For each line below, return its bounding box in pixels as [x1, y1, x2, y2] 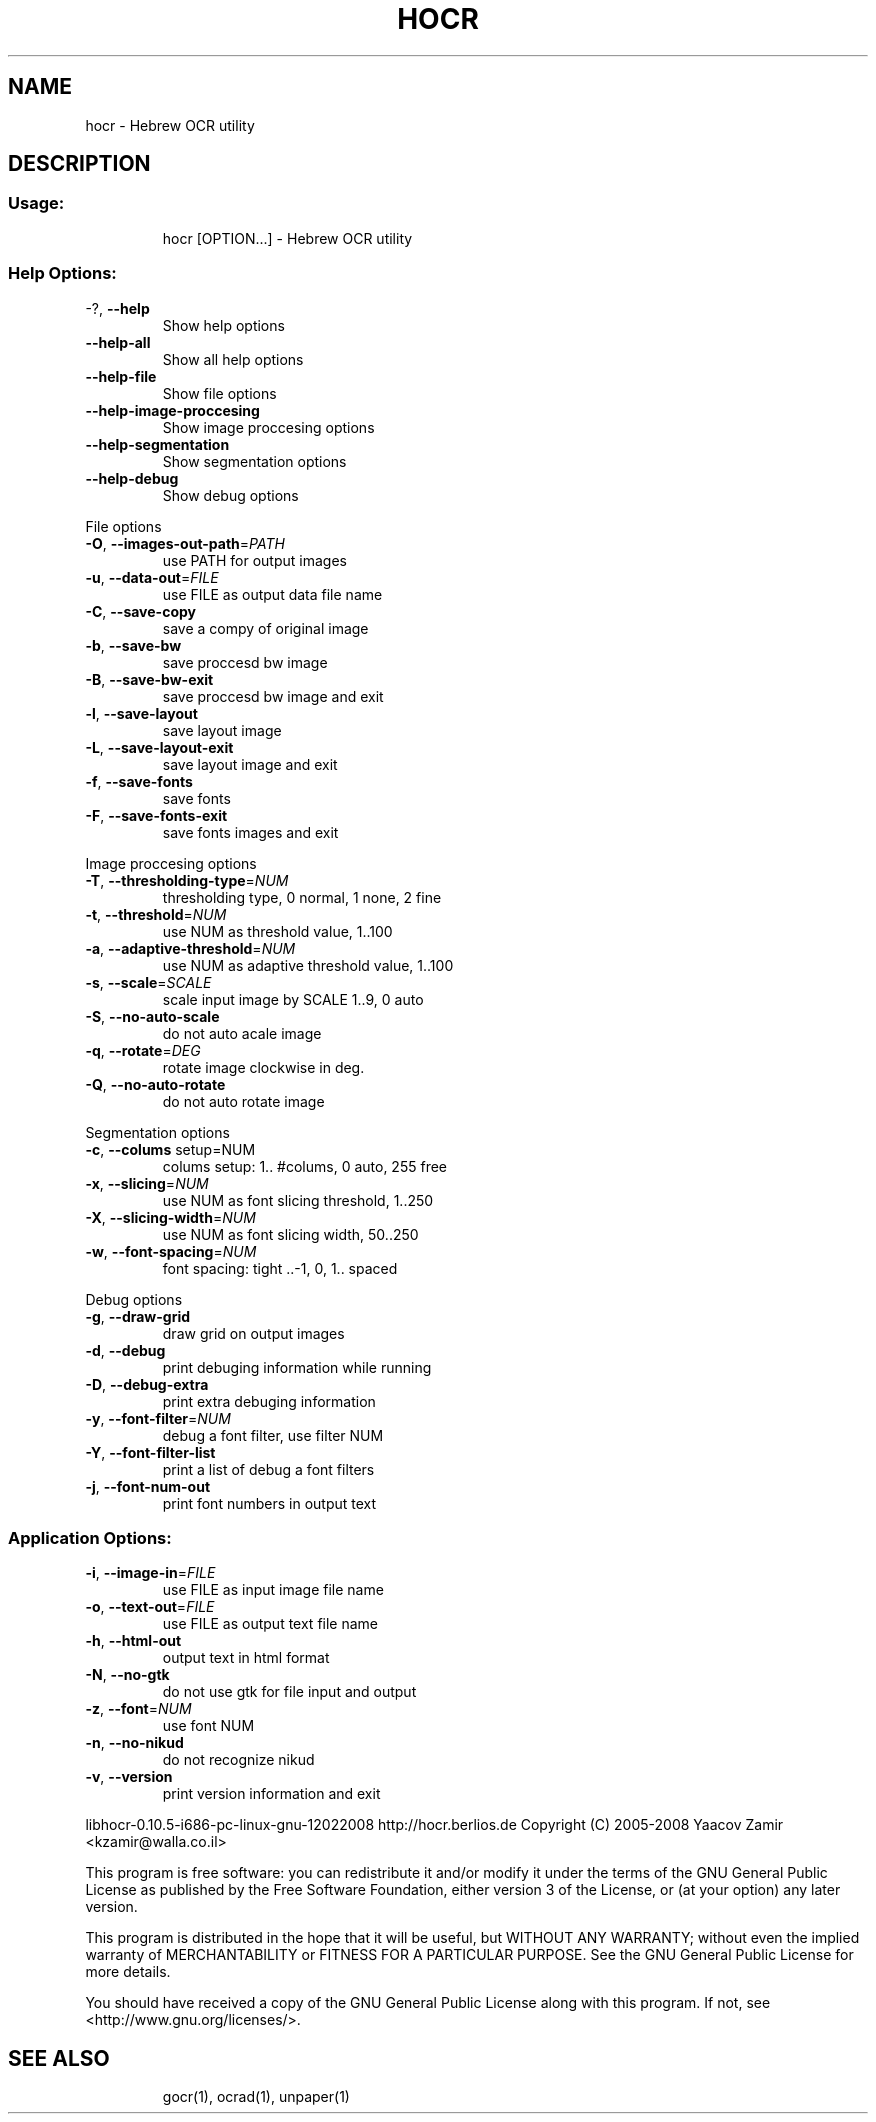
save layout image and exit [162, 755, 338, 773]
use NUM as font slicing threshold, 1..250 [162, 1191, 434, 1209]
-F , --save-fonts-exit [85, 806, 228, 824]
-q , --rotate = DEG [85, 1041, 201, 1059]
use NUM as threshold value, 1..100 [162, 922, 393, 940]
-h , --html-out [85, 1632, 182, 1650]
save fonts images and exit [162, 823, 339, 841]
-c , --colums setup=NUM [85, 1140, 256, 1158]
